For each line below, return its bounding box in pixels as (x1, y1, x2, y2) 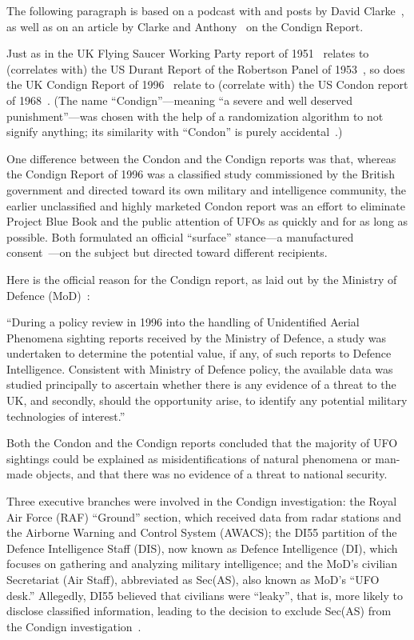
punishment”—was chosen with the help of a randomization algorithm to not (6, 107, 384, 124)
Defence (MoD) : (6, 286, 90, 303)
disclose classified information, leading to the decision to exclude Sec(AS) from (6, 602, 392, 619)
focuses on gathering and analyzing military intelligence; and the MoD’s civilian (6, 555, 397, 572)
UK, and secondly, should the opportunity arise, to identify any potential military (6, 392, 408, 409)
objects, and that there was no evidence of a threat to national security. (36, 466, 388, 482)
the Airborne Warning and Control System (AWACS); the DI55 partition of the (6, 524, 397, 541)
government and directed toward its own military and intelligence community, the (6, 181, 406, 198)
